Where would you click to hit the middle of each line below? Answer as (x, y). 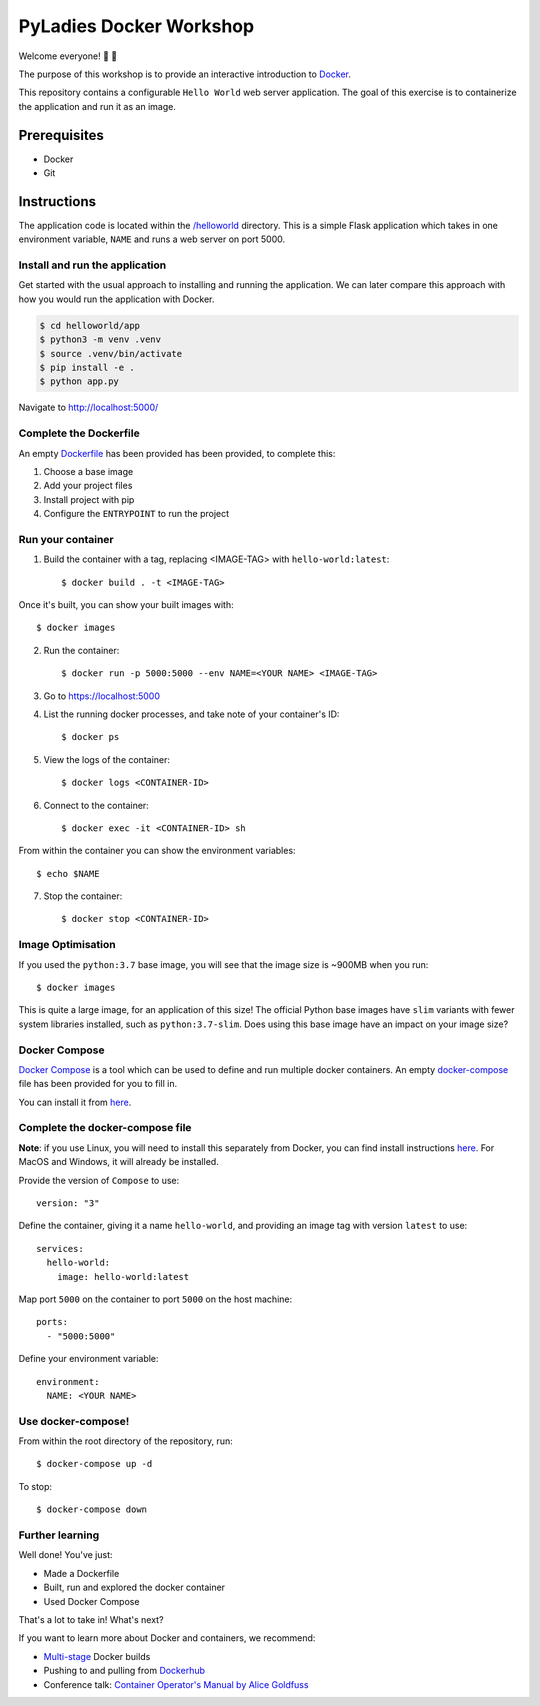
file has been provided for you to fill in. (98, 1084)
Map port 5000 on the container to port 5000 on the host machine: (155, 1299)
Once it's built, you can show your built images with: (126, 604)
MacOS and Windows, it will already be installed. (118, 1162)
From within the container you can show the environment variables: (157, 851)
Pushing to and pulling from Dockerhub (124, 1671)
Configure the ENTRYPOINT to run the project (136, 514)
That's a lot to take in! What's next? (91, 1619)
